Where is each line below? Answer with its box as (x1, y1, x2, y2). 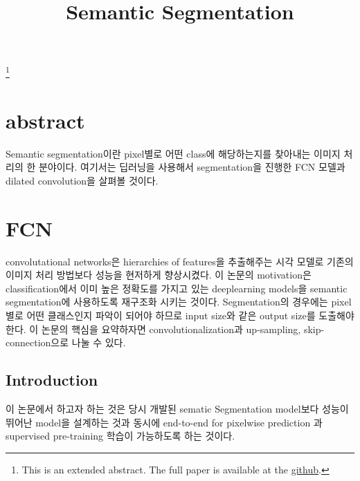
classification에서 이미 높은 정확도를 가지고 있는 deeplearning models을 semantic (6, 281, 348, 295)
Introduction (6, 369, 98, 390)
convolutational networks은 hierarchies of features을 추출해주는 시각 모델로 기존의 (6, 254, 354, 268)
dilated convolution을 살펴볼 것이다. (6, 173, 159, 187)
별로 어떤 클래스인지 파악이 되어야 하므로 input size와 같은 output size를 (6, 308, 316, 323)
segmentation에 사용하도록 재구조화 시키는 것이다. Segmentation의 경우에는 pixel (6, 294, 352, 309)
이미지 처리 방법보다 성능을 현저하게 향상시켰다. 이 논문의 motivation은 (6, 267, 312, 282)
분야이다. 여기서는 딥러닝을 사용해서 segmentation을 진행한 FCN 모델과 (38, 160, 345, 174)
